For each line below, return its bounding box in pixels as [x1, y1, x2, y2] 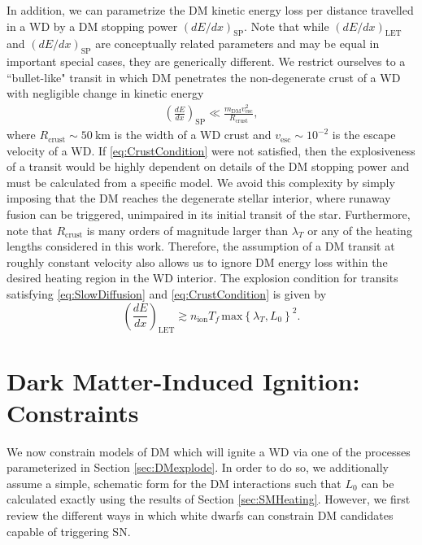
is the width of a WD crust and [114, 126, 272, 143]
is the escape [332, 126, 396, 143]
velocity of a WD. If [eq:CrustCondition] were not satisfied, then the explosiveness [7, 142, 415, 159]
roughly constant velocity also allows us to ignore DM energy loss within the [7, 253, 388, 270]
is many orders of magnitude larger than [86, 221, 289, 238]
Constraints [7, 395, 139, 429]
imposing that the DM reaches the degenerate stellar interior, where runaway [7, 190, 391, 207]
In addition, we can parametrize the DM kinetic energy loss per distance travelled [7, 2, 414, 18]
